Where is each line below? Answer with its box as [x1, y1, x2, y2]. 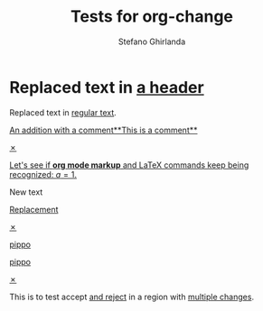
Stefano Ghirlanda [117, 36, 186, 47]
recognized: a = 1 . [9, 169, 78, 179]
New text [9, 187, 43, 197]
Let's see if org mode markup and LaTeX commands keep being [9, 160, 249, 170]
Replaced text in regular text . [9, 106, 117, 118]
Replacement [9, 204, 59, 215]
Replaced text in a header [9, 77, 205, 97]
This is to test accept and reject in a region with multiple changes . [9, 291, 255, 302]
